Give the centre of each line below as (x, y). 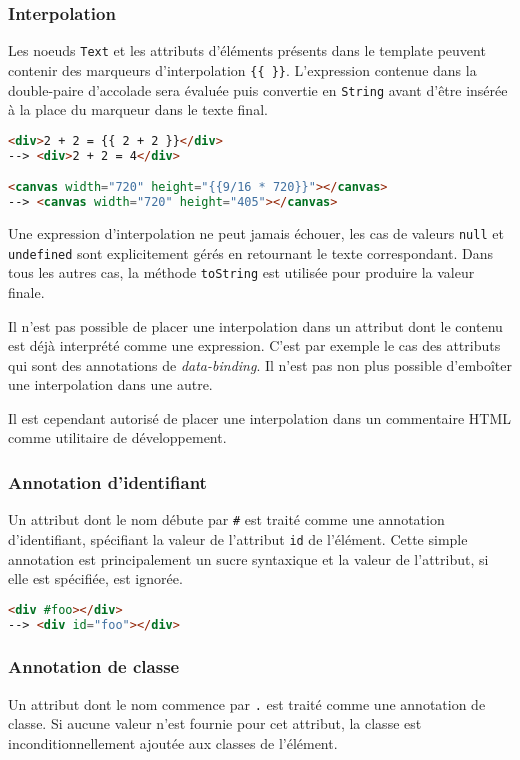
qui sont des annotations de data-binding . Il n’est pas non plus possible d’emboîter (260, 364)
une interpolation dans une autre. (110, 384)
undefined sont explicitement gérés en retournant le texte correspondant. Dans (251, 252)
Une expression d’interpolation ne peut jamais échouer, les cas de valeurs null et (256, 232)
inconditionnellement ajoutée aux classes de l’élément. (173, 743)
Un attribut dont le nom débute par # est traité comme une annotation (226, 519)
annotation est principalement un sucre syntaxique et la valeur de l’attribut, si (248, 558)
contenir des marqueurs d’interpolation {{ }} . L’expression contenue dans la (242, 69)
